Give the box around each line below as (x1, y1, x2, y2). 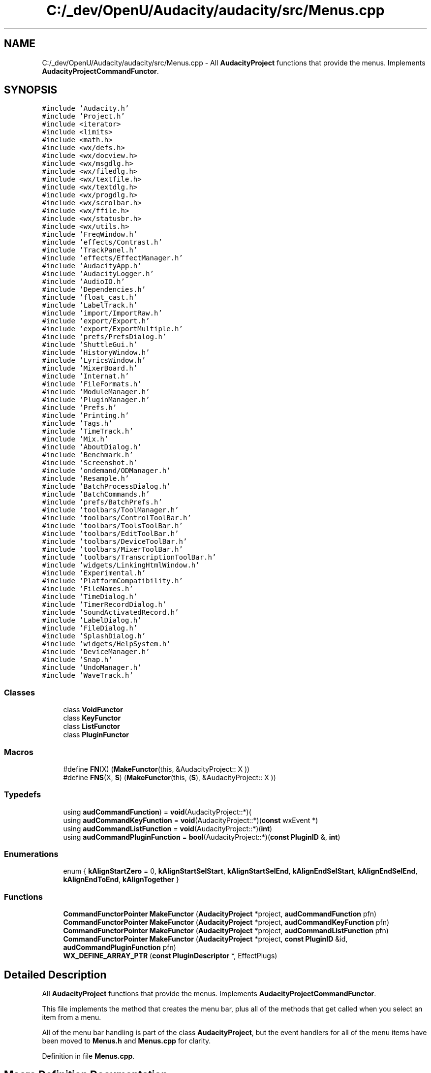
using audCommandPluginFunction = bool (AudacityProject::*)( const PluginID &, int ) (63, 832, 340, 841)
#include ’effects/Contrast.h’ (42, 238, 162, 247)
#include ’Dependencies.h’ (42, 285, 146, 294)
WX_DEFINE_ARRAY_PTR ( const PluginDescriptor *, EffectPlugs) (63, 951, 277, 960)
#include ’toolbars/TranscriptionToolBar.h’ (42, 553, 216, 562)
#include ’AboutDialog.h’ (42, 443, 142, 451)
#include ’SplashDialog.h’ (42, 632, 146, 640)
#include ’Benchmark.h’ (42, 451, 133, 459)
